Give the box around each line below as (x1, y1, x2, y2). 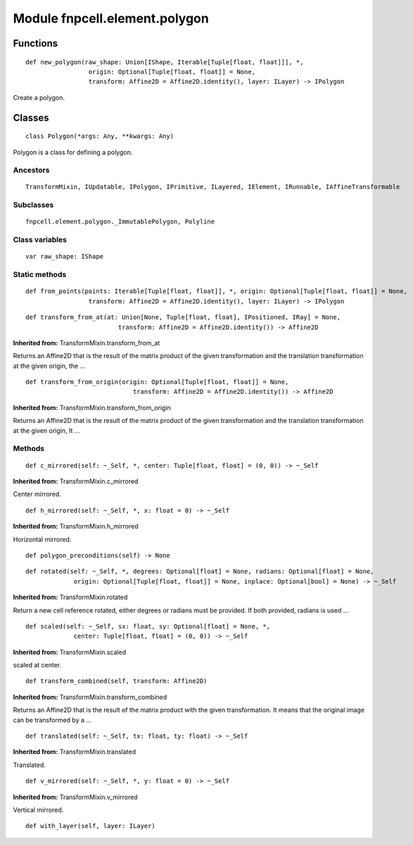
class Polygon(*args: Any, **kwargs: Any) (25, 132, 174, 140)
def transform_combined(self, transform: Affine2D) (25, 677, 208, 685)
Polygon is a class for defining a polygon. (13, 148, 133, 156)
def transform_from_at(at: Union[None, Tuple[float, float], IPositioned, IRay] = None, (25, 314, 341, 321)
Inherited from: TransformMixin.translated (13, 748, 136, 756)
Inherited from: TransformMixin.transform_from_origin (13, 403, 172, 412)
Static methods (13, 270, 67, 280)
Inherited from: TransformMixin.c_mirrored (13, 476, 139, 486)
